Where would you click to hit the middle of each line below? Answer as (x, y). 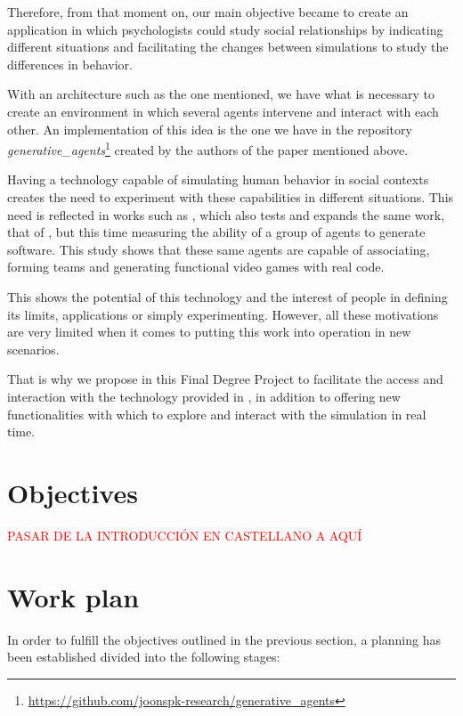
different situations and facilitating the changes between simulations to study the (228, 47)
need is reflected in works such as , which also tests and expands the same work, (226, 214)
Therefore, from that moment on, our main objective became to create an (208, 12)
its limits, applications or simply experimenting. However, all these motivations (223, 314)
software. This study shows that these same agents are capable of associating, (219, 249)
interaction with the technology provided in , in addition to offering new (204, 396)
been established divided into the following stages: (144, 657)
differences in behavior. (70, 64)
